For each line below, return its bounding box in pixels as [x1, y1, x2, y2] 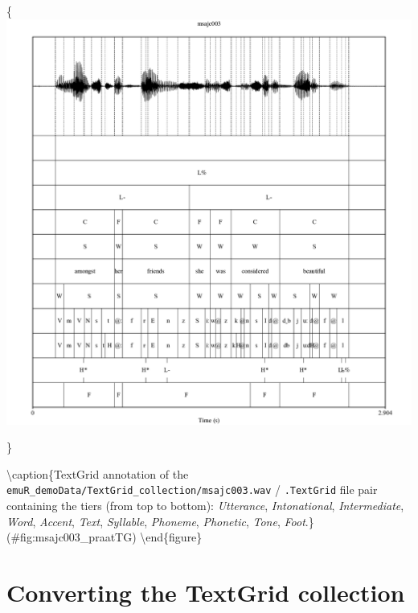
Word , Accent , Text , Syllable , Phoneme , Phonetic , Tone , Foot [6, 512, 305, 529]
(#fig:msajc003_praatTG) [6, 529, 137, 545]
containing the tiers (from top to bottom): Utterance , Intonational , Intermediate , [6, 497, 404, 514]
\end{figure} [140, 529, 203, 545]
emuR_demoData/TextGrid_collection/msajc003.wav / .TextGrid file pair [6, 481, 378, 498]
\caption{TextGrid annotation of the [6, 465, 189, 482]
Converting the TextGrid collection [6, 576, 405, 608]
